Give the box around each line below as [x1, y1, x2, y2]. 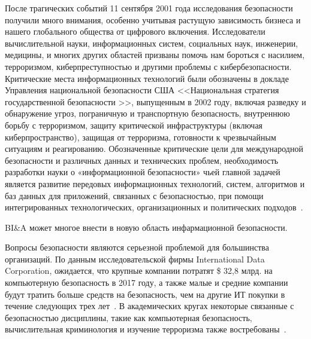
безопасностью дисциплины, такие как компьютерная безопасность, [5, 311, 252, 323]
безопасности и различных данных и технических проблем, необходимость [5, 154, 279, 166]
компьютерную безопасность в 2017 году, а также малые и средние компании [5, 276, 288, 289]
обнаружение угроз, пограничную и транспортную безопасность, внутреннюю [5, 107, 290, 120]
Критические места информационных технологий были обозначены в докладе [5, 72, 289, 84]
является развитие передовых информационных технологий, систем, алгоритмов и [5, 177, 305, 190]
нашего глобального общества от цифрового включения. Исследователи [5, 25, 265, 38]
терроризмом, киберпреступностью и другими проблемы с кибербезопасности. [5, 60, 292, 72]
